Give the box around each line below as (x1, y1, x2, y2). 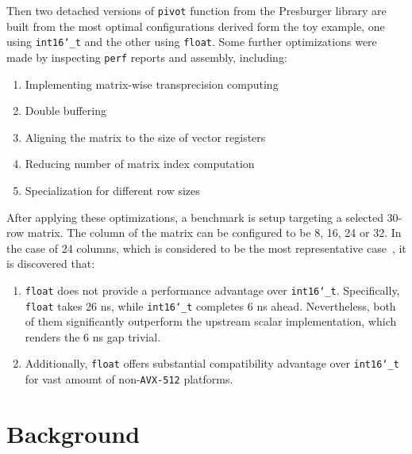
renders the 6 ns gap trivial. (25, 328, 161, 345)
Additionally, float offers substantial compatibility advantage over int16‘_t (25, 355, 399, 372)
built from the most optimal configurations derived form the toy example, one (6, 17, 385, 34)
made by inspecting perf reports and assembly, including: (6, 48, 287, 65)
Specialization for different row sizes (25, 181, 200, 198)
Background (6, 417, 141, 449)
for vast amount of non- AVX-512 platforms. (25, 371, 233, 387)
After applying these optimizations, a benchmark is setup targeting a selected (6, 208, 383, 225)
